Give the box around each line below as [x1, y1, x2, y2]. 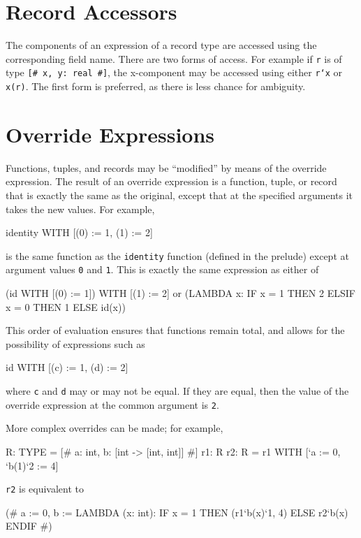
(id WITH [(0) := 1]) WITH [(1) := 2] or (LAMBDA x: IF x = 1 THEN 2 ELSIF [6, 286, 355, 300]
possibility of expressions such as [6, 336, 145, 351]
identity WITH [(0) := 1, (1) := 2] [6, 225, 153, 240]
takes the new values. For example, [6, 201, 155, 216]
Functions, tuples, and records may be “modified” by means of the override [6, 160, 327, 175]
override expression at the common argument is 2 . [6, 397, 219, 412]
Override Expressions [6, 119, 215, 148]
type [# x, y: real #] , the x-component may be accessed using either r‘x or [6, 65, 343, 80]
